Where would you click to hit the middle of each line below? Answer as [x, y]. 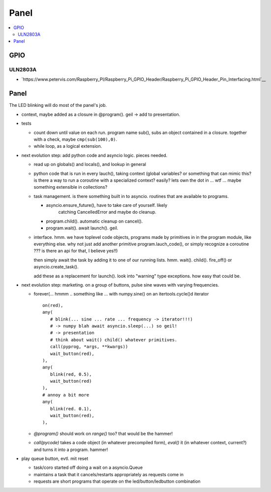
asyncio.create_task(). [56, 267]
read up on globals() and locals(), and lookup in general [90, 164]
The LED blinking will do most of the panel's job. [58, 105]
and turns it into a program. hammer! [71, 449]
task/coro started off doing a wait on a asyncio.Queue [88, 467]
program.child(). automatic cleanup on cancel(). [94, 221]
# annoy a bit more [66, 395]
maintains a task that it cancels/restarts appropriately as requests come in [109, 474]
